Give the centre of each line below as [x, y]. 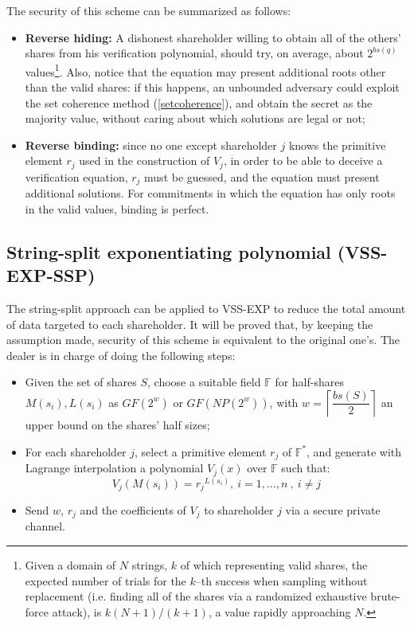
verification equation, [76, 176]
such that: [306, 468]
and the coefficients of [133, 510]
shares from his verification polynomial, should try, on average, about [194, 53]
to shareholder [239, 510]
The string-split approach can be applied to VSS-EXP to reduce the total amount [206, 309]
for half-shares [309, 382]
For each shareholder [76, 451]
